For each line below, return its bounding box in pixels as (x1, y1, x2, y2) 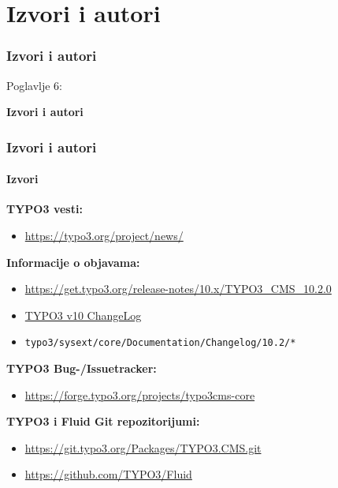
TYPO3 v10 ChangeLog (24, 306, 142, 323)
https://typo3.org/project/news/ (24, 227, 184, 244)
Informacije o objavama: (6, 253, 140, 270)
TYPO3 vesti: (6, 201, 83, 217)
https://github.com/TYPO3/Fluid (24, 466, 192, 482)
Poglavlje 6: (6, 77, 62, 93)
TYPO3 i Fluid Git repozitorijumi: (6, 413, 200, 430)
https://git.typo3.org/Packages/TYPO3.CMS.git (24, 439, 262, 456)
